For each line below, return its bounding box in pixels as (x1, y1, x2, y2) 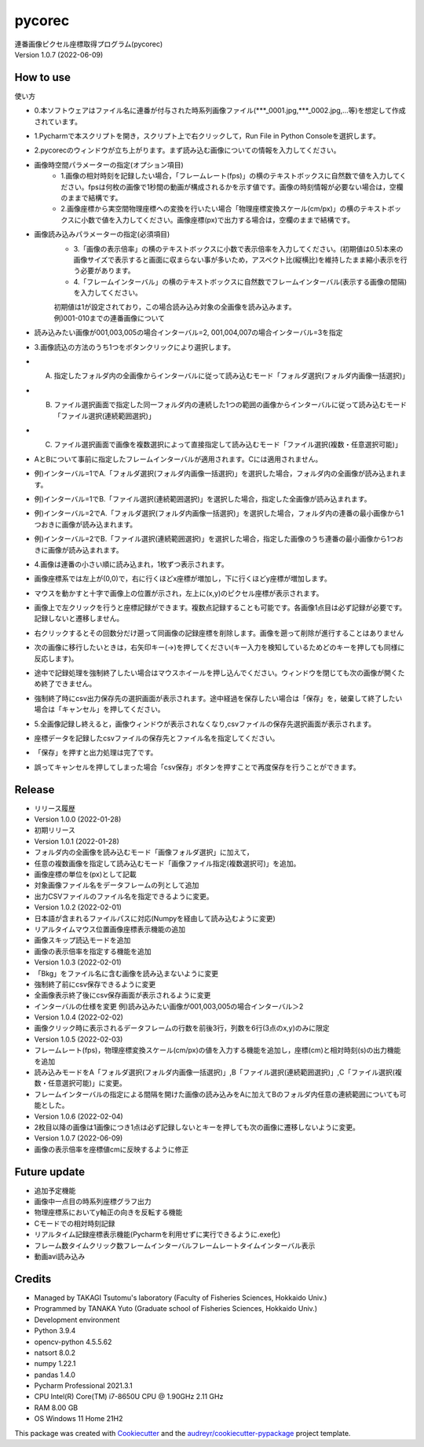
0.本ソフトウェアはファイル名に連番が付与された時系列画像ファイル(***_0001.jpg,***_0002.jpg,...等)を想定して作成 (34, 106, 406, 116)
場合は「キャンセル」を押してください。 (34, 704, 165, 714)
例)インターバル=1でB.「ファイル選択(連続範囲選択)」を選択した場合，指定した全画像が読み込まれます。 (34, 494, 371, 503)
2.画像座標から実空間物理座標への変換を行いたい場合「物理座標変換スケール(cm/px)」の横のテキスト (60, 204, 388, 214)
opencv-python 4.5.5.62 (34, 1337, 112, 1346)
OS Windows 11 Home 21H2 (34, 1414, 123, 1423)
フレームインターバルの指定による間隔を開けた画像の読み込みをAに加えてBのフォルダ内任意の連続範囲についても (34, 1089, 400, 1099)
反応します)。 (34, 653, 79, 663)
